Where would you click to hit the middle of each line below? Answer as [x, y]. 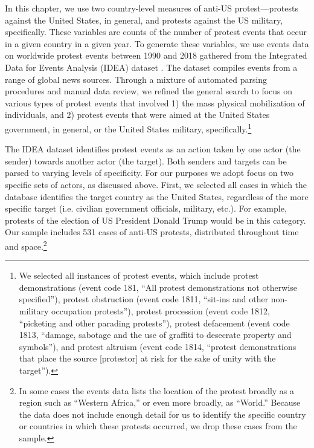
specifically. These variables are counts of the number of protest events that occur [156, 32]
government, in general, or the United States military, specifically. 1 [128, 128]
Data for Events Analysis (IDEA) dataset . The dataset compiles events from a [151, 67]
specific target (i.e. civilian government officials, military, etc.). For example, [146, 208]
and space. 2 [26, 245]
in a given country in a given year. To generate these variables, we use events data [157, 43]
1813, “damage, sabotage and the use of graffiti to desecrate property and [155, 335]
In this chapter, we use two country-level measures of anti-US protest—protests [152, 8]
